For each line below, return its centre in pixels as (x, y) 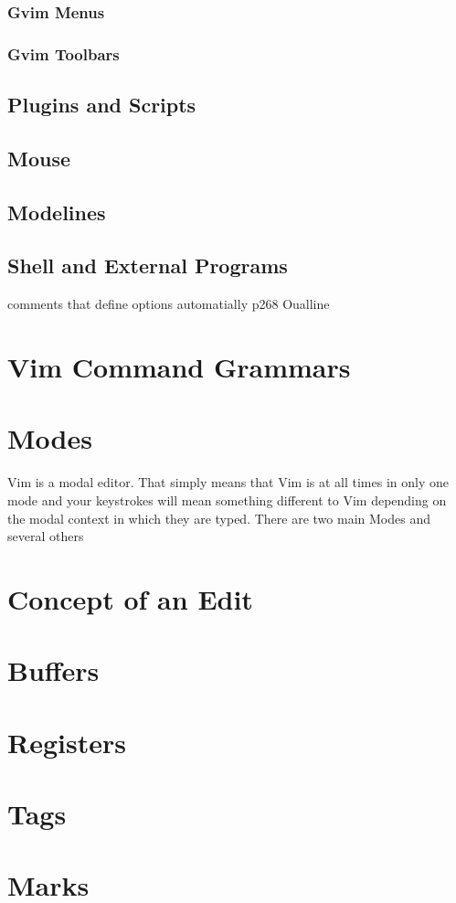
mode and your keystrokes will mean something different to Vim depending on (227, 499)
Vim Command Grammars (179, 367)
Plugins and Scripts (102, 105)
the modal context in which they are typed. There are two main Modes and (219, 518)
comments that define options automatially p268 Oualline (169, 304)
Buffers (53, 670)
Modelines (57, 212)
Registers (67, 742)
